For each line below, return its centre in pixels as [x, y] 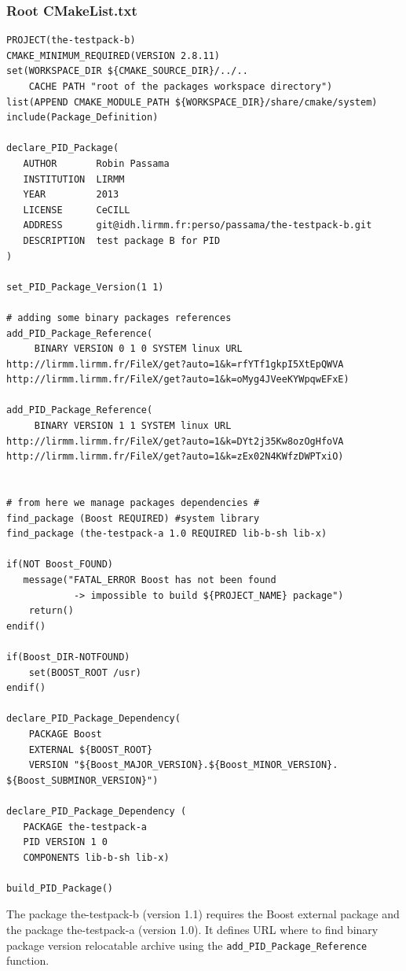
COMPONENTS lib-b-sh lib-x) [96, 857]
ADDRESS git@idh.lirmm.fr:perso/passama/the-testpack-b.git [198, 225]
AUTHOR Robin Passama [96, 163]
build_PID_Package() [60, 888]
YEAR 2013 [71, 195]
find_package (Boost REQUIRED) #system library [133, 518]
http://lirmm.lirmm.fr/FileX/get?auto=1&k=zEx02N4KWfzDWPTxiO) [175, 457]
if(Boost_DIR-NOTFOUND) [68, 657]
